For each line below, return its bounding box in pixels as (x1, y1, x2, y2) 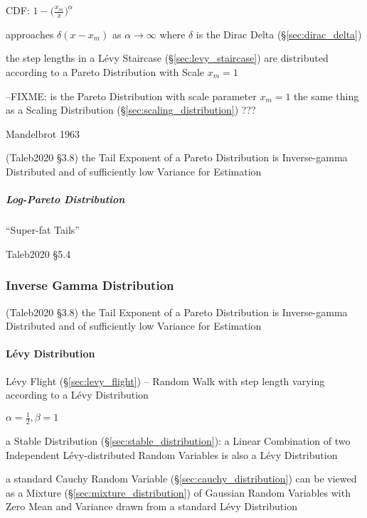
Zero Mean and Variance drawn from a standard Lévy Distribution (6, 499, 297, 514)
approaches (6, 26, 54, 41)
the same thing (294, 88, 359, 103)
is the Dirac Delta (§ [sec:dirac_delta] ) (196, 26, 362, 41)
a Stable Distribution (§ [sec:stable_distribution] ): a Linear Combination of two (6, 433, 351, 448)
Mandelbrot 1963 (6, 126, 80, 141)
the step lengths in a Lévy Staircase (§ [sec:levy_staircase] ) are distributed (6, 50, 329, 65)
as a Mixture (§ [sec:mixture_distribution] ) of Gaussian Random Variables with (6, 485, 351, 500)
